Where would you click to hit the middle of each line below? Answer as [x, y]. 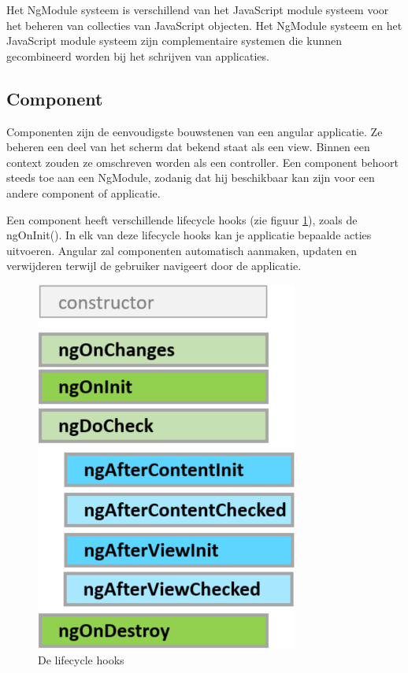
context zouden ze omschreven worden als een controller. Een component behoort [202, 162]
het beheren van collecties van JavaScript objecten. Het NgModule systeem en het [204, 25]
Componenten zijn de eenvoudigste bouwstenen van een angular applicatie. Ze [195, 131]
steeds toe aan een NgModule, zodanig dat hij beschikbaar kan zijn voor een [191, 177]
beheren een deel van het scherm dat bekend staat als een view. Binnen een [188, 147]
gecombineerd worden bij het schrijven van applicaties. [138, 55]
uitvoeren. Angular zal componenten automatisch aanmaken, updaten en [182, 250]
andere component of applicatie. [83, 192]
